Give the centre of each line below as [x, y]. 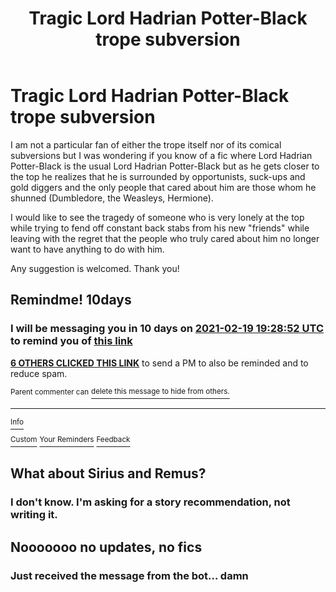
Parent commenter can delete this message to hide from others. [120, 392]
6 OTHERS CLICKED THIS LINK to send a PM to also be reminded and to [159, 363]
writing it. [34, 515]
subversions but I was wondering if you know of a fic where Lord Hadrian [161, 155]
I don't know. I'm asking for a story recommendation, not [150, 502]
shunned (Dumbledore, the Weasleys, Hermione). [112, 198]
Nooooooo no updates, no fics [106, 547]
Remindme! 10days [71, 300]
